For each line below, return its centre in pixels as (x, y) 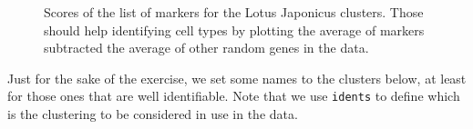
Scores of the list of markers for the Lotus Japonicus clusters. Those (234, 12)
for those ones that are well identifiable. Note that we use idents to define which (234, 96)
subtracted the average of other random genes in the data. (206, 48)
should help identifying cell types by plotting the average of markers (234, 30)
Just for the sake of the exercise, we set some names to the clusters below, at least (237, 78)
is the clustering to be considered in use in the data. (153, 114)
